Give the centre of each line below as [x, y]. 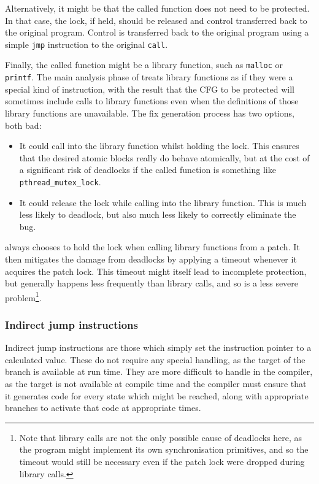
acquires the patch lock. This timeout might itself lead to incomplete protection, [156, 271]
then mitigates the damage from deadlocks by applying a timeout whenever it [151, 259]
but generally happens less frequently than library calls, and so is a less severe [152, 283]
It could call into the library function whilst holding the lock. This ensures [159, 146]
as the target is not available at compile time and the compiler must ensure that [156, 383]
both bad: [23, 125]
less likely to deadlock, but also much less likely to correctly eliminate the [158, 214]
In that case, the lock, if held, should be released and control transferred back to [156, 20]
